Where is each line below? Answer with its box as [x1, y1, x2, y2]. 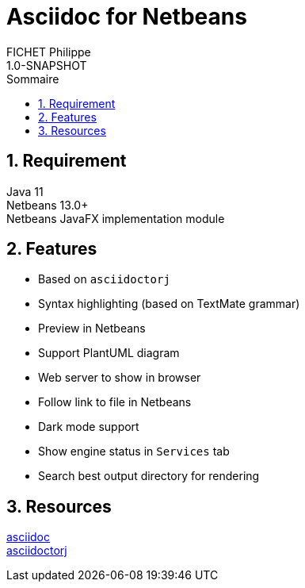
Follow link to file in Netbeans [38, 395, 192, 409]
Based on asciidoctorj [38, 272, 170, 286]
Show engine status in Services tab [38, 444, 230, 459]
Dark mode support [38, 420, 139, 434]
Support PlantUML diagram [38, 346, 180, 360]
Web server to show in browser [38, 371, 201, 385]
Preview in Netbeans [38, 321, 146, 336]
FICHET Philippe [6, 44, 91, 59]
